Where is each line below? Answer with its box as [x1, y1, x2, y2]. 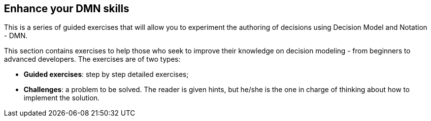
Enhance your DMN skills [4, 2, 130, 15]
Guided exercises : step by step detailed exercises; [24, 70, 189, 79]
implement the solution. [24, 94, 100, 102]
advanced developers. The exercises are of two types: [4, 55, 181, 64]
